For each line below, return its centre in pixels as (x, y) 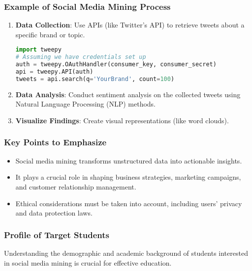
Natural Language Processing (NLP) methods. (86, 104)
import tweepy (38, 50)
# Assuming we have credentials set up (81, 57)
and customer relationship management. (76, 186)
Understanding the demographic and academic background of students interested (126, 253)
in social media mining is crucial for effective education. (88, 262)
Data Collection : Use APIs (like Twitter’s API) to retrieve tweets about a (130, 25)
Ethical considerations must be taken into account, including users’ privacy (129, 203)
